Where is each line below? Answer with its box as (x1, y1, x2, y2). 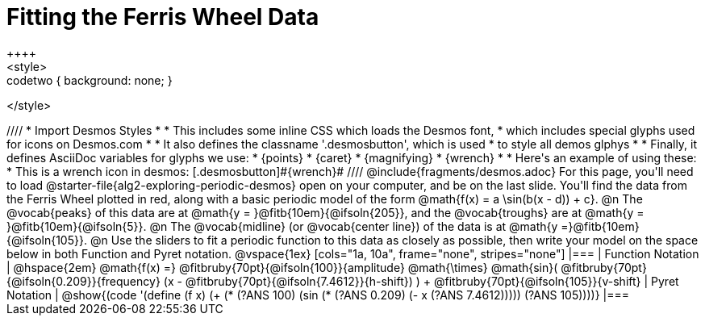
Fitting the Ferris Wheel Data (6, 3, 319, 31)
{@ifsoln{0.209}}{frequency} (6, 274, 161, 288)
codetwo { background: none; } (6, 73, 173, 87)
